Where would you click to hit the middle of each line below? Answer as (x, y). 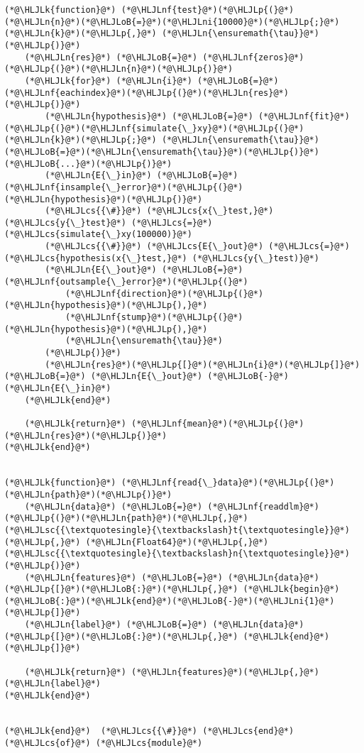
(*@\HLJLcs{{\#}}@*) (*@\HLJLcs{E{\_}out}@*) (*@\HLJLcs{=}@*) (197, 247)
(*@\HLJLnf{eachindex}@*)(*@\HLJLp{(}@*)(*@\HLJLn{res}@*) (147, 93)
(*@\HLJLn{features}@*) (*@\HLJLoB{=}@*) (123, 577)
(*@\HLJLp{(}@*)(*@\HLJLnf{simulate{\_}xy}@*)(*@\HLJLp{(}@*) (154, 128)
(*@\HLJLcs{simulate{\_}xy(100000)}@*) (98, 235)
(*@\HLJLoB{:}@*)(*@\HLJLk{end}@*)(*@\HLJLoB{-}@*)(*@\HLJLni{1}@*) (170, 601)
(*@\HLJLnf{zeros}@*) (253, 57)
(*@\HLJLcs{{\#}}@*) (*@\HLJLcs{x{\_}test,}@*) (159, 211)
